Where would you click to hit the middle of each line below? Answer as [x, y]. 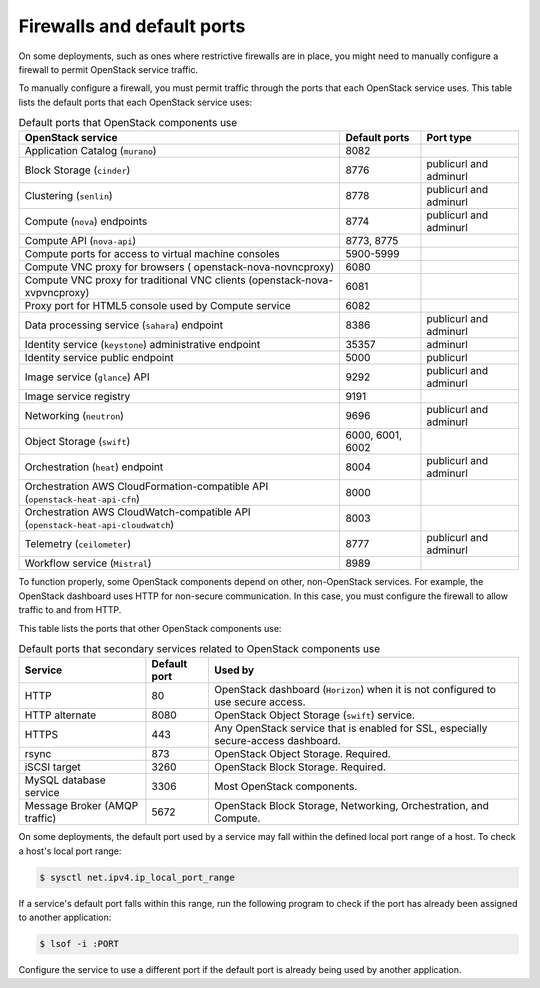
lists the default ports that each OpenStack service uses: [135, 102]
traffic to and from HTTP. [70, 610]
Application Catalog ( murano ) [90, 151]
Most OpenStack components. [285, 787]
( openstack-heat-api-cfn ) [82, 499]
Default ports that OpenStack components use [128, 123]
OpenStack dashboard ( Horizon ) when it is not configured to [355, 690]
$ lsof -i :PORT [79, 944]
